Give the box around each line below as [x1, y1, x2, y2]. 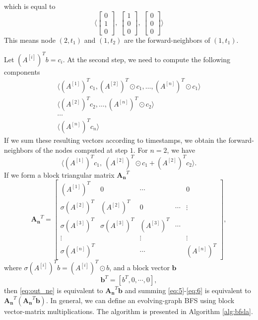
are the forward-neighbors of [124, 34, 210, 45]
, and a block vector [109, 262, 170, 272]
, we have [167, 144, 195, 155]
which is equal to [4, 1, 56, 11]
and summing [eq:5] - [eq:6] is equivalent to [125, 285, 251, 295]
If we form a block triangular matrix [4, 169, 115, 180]
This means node [4, 34, 56, 45]
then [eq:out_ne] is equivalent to [4, 285, 103, 295]
